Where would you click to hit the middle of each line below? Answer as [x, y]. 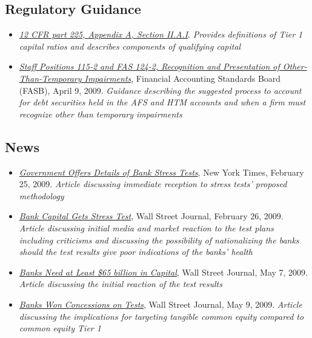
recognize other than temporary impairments [101, 114]
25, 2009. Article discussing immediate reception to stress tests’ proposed [153, 184]
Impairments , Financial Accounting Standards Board [183, 78]
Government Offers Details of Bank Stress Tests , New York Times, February [161, 172]
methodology [41, 195]
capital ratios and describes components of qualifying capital [130, 46]
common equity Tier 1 [60, 328]
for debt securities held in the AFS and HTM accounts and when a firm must [162, 102]
